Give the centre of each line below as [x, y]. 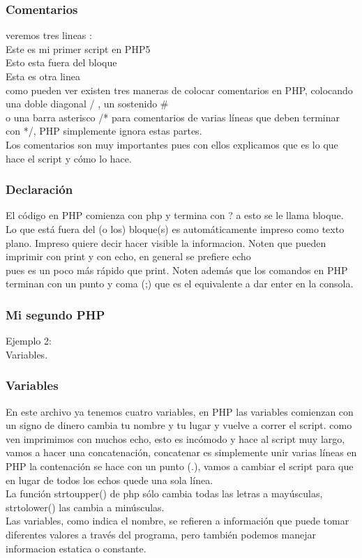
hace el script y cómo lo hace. [69, 158]
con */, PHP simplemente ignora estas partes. [104, 131]
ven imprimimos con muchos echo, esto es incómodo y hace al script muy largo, [175, 438]
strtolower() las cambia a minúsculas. [85, 507]
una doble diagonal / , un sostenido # [87, 104]
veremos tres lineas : [49, 35]
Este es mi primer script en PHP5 [78, 48]
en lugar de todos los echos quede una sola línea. [110, 480]
